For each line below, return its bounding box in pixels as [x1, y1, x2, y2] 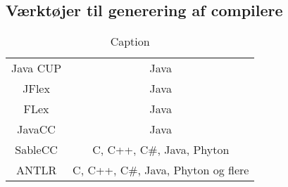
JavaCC [17, 121, 56, 138]
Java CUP [11, 60, 62, 77]
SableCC [15, 141, 58, 158]
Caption [110, 33, 150, 50]
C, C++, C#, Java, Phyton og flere [73, 162, 249, 179]
